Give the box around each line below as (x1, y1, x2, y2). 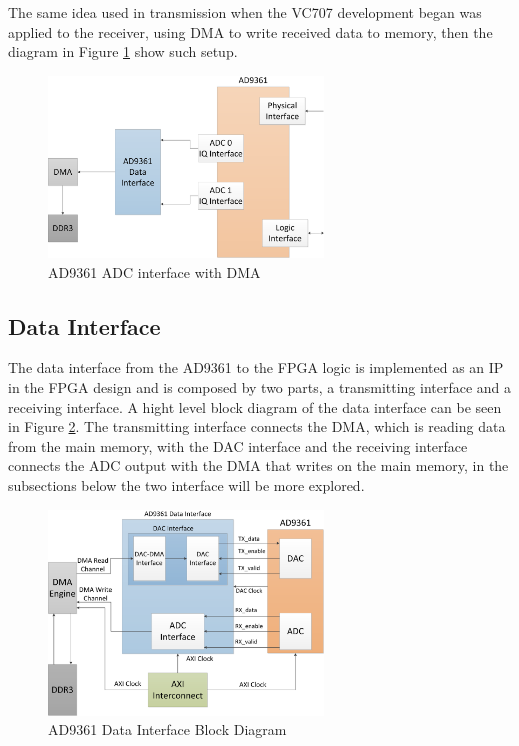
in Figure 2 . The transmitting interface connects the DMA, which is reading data (8, 416, 506, 437)
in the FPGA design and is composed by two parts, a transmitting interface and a (8, 376, 512, 397)
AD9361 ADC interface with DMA (48, 261, 261, 282)
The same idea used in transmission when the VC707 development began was (8, 2, 482, 22)
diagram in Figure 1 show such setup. (8, 41, 238, 62)
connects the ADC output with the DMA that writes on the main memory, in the (8, 455, 509, 476)
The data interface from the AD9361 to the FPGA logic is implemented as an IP (8, 357, 504, 378)
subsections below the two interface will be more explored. (8, 474, 365, 495)
